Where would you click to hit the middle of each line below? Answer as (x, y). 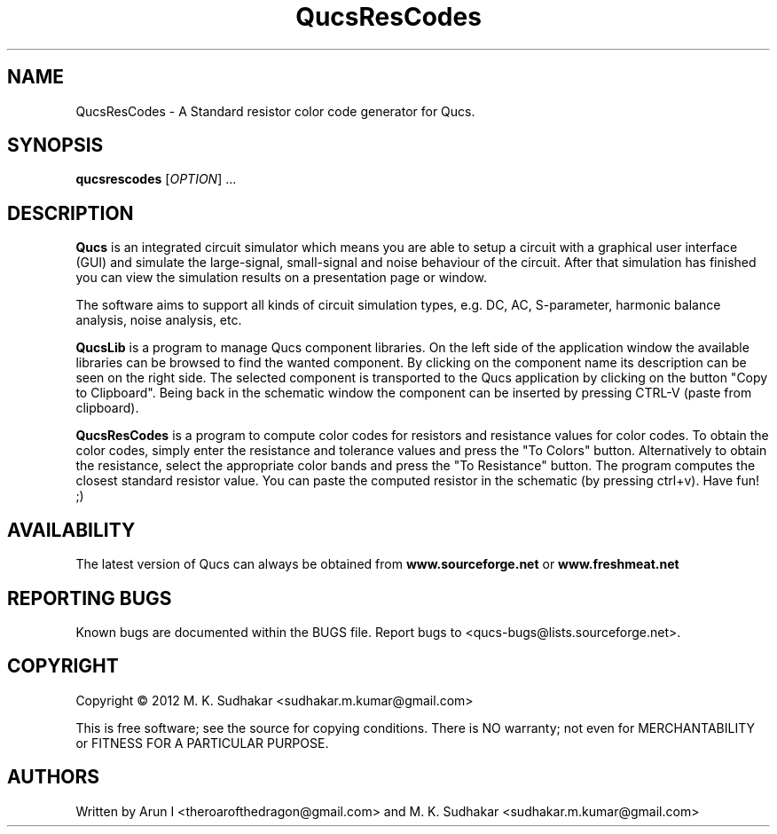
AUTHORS (54, 777)
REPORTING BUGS (90, 598)
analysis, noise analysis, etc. (159, 320)
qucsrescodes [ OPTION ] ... (156, 179)
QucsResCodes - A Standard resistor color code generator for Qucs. (275, 111)
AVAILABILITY (71, 530)
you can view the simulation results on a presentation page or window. (281, 278)
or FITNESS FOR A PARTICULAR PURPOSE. (202, 743)
